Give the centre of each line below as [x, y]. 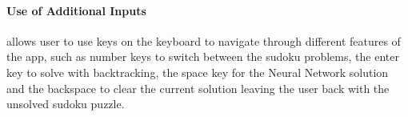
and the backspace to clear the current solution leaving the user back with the [198, 88]
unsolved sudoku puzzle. [66, 104]
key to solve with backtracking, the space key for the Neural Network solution [198, 72]
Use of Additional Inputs [76, 10]
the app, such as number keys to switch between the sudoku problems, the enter [203, 56]
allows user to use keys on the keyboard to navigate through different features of [204, 40]
